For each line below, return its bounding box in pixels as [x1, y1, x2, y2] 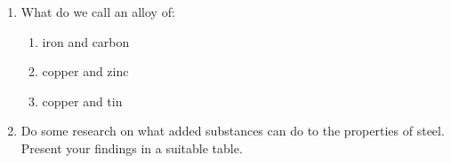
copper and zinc [42, 62, 129, 81]
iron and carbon [42, 32, 130, 50]
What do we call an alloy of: [20, 3, 175, 20]
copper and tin [42, 91, 123, 110]
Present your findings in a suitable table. [20, 138, 243, 157]
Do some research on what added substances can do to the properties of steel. [20, 121, 445, 140]
